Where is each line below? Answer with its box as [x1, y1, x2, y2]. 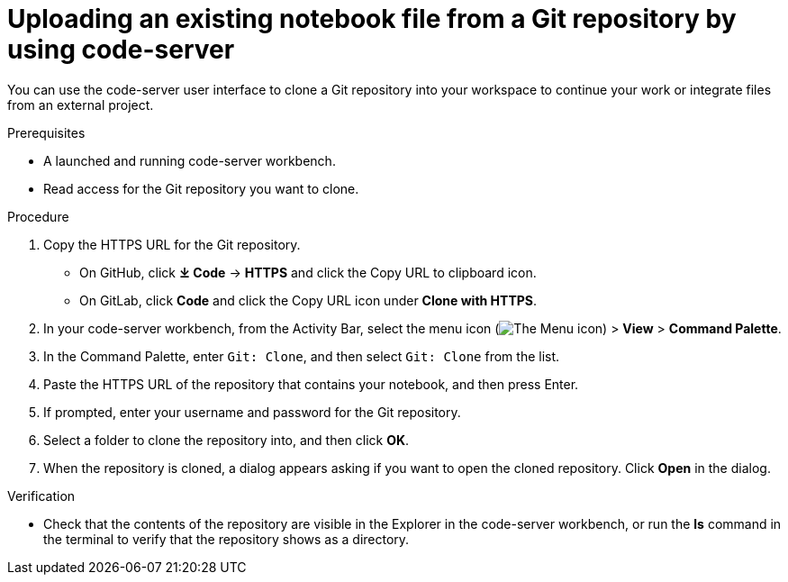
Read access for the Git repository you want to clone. [43, 180, 359, 196]
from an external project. [7, 96, 154, 113]
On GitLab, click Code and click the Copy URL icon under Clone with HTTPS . [79, 292, 538, 308]
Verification [7, 487, 76, 504]
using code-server [7, 34, 235, 65]
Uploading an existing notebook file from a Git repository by [7, 4, 737, 34]
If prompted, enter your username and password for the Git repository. [43, 404, 461, 420]
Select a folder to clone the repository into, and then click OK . [43, 432, 410, 448]
